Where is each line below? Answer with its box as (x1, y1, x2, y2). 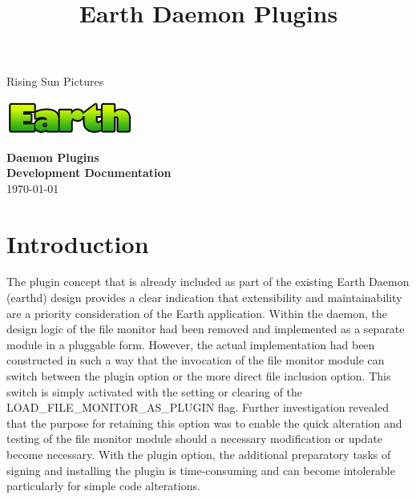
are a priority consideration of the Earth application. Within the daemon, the (6, 304, 387, 321)
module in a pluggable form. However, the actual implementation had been (6, 336, 375, 352)
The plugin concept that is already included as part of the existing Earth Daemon (6, 273, 410, 290)
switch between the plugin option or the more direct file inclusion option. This (6, 368, 391, 384)
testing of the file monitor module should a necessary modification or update (6, 430, 383, 447)
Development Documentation (6, 164, 172, 181)
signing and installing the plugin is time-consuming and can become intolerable (6, 461, 395, 478)
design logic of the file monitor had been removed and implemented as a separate (6, 320, 405, 337)
